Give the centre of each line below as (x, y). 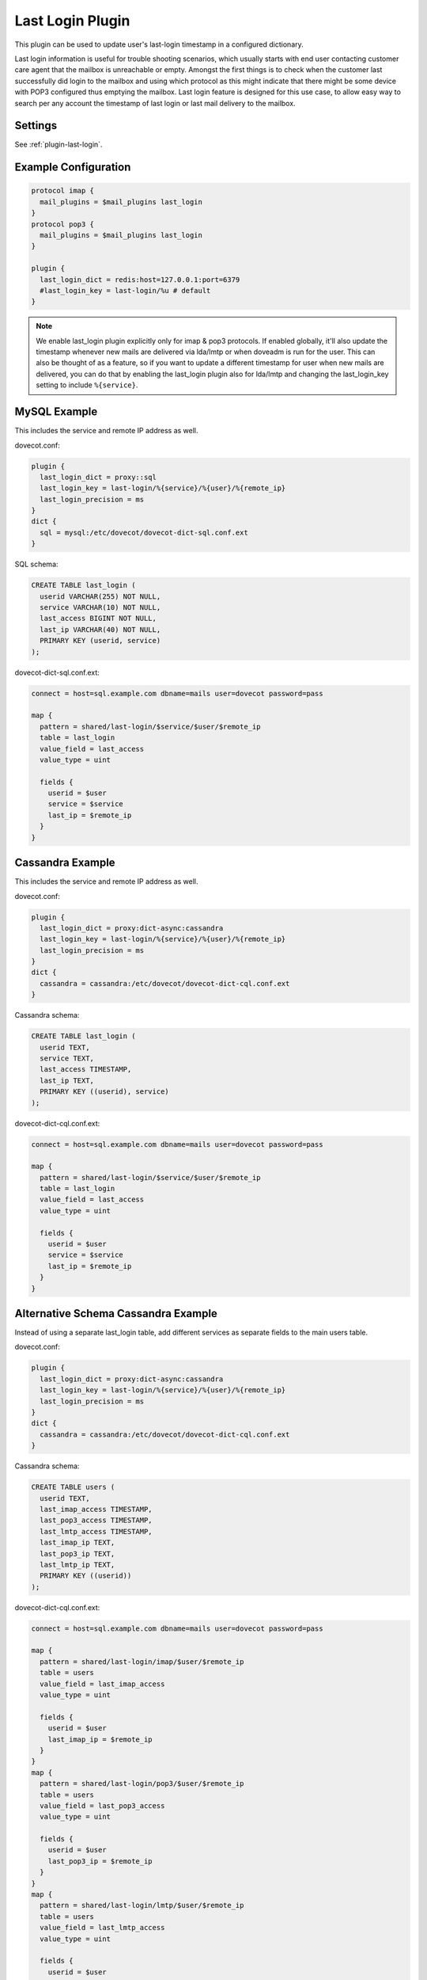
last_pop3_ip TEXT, (77, 1554)
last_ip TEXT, (67, 1080)
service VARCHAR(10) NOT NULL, (100, 607)
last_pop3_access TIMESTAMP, (96, 1520)
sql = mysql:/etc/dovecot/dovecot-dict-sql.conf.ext (144, 532)
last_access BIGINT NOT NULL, (98, 619)
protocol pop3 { (63, 224)
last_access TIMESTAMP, (86, 1070)
